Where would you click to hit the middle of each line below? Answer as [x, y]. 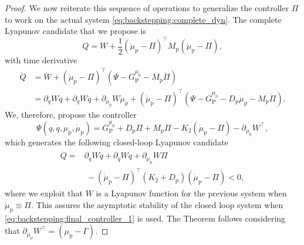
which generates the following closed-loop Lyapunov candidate [116, 142]
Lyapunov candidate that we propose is [75, 31]
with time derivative [41, 60]
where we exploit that [44, 193]
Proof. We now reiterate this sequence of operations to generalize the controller [147, 8]
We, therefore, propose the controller [71, 115]
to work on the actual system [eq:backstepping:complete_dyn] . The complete [143, 19]
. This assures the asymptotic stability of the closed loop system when [157, 204]
